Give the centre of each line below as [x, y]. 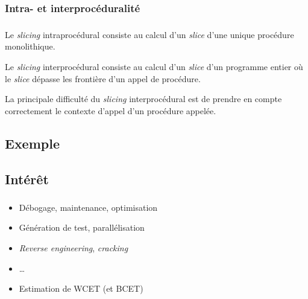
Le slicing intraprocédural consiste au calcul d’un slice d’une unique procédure [149, 34]
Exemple [32, 143]
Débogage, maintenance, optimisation [88, 207]
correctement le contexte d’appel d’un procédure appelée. [111, 110]
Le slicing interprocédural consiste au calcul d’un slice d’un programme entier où [154, 66]
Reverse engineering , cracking [74, 248]
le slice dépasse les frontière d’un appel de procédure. [103, 78]
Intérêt [27, 178]
